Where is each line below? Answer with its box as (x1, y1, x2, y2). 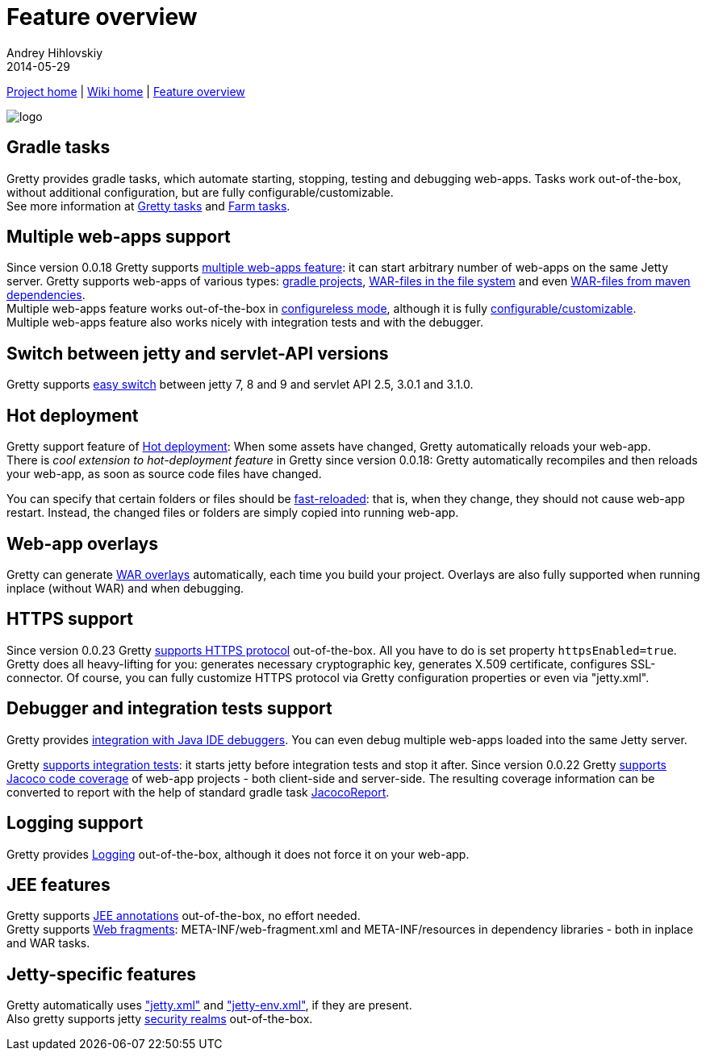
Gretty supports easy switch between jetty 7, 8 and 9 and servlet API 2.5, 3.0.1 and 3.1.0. (6, 377, 474, 392)
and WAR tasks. (6, 936, 90, 951)
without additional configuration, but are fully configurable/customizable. (6, 185, 394, 199)
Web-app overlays (6, 533, 158, 554)
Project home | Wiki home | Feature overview (6, 84, 245, 98)
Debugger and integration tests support (6, 698, 332, 719)
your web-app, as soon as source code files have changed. (6, 467, 322, 481)
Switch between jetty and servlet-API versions (6, 343, 389, 364)
